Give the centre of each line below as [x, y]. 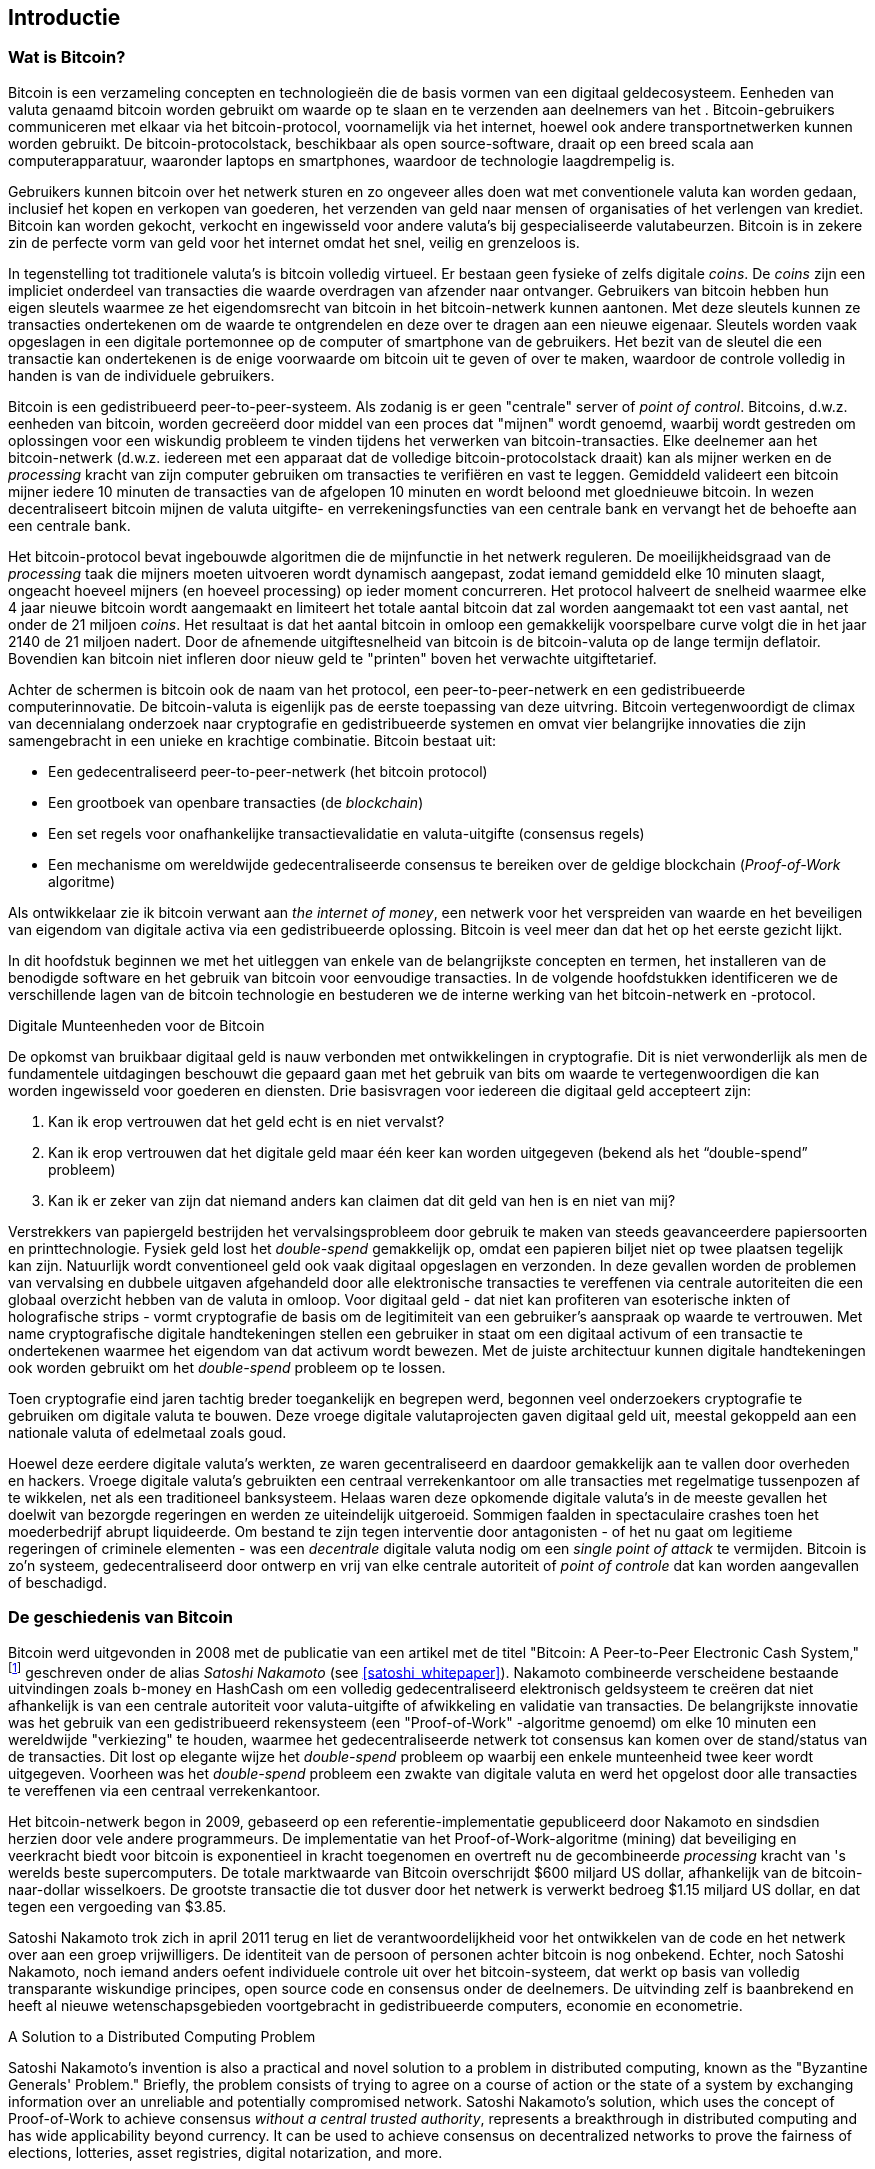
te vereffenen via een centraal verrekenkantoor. [164, 1791]
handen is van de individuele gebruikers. [141, 375]
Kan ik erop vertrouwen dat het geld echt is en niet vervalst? [246, 1121]
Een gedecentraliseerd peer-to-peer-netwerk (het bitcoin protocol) [268, 771]
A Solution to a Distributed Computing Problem [162, 2037]
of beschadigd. [57, 1582]
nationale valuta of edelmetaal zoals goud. [147, 1432]
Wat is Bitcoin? [67, 57]
